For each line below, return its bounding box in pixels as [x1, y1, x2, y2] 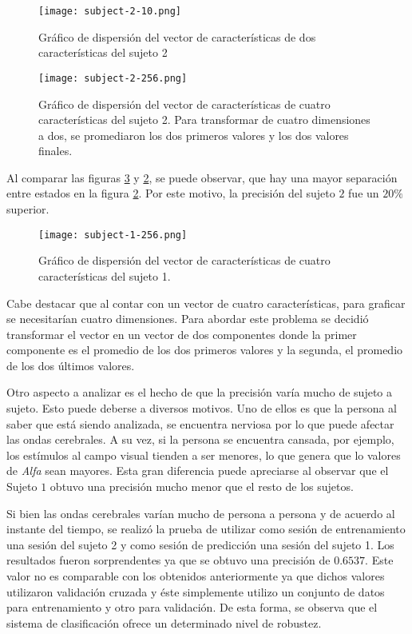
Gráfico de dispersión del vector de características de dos [38, 28, 316, 45]
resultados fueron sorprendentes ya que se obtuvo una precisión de [6, 552, 331, 568]
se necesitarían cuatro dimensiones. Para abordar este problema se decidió [6, 310, 369, 327]
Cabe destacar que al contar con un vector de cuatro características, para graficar [6, 294, 406, 311]
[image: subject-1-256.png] [38, 229, 188, 241]
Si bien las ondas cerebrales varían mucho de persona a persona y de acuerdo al [6, 504, 395, 521]
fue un [348, 185, 379, 201]
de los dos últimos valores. [6, 357, 135, 373]
